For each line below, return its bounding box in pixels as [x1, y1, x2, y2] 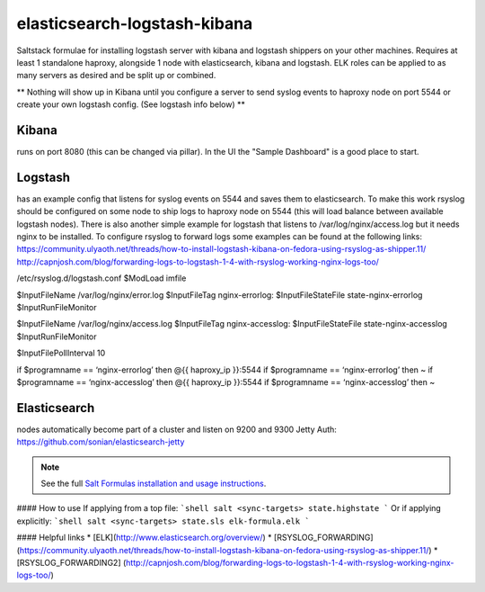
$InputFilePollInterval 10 [16, 347, 106, 359]
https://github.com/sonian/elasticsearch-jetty [16, 436, 185, 447]
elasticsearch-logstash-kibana [16, 13, 253, 33]
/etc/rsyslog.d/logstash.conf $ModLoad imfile [16, 273, 187, 283]
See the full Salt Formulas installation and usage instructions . [40, 478, 267, 489]
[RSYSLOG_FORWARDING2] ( [16, 558, 127, 569]
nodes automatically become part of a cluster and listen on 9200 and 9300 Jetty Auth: [16, 424, 337, 435]
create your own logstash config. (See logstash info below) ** [16, 99, 246, 110]
